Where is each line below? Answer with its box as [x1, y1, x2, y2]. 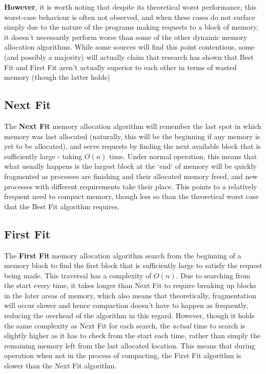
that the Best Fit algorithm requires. [4, 201, 120, 211]
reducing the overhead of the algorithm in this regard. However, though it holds [4, 310, 255, 321]
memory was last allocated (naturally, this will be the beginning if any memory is [4, 130, 260, 141]
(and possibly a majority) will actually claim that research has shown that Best [4, 51, 254, 62]
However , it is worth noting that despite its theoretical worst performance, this [4, 2, 257, 12]
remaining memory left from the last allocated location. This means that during [4, 340, 255, 350]
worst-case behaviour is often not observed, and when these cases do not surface [4, 11, 255, 22]
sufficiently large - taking [4, 150, 83, 161]
